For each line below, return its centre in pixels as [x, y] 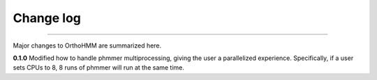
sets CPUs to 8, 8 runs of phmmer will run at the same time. [99, 68]
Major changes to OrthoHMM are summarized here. [87, 46]
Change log [47, 18]
